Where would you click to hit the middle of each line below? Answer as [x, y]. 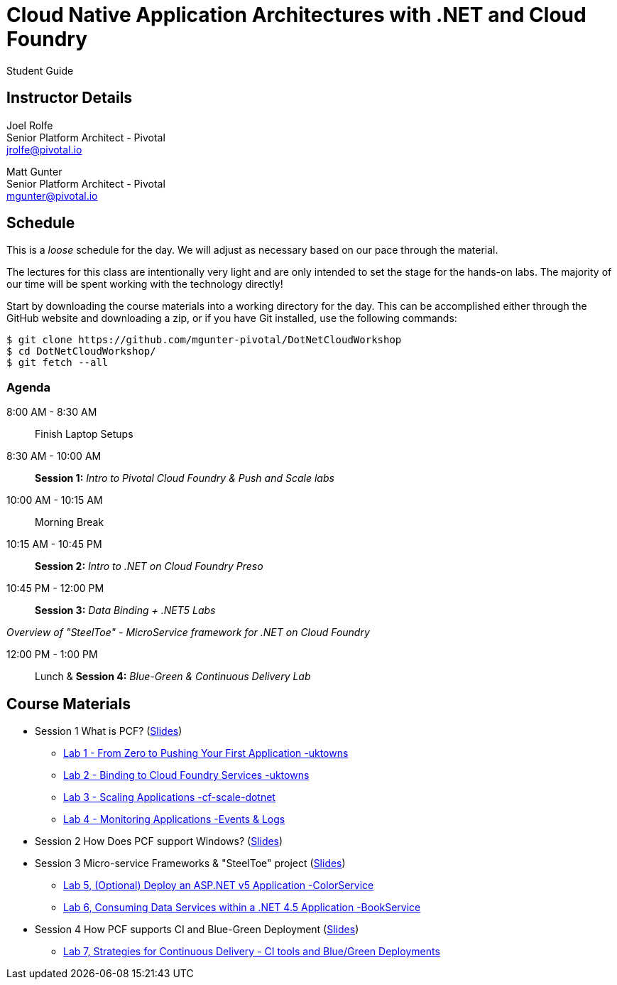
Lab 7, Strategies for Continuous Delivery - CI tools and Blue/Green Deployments [252, 952]
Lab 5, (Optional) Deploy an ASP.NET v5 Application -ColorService [219, 886]
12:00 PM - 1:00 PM [52, 655]
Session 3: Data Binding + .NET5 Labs [125, 610]
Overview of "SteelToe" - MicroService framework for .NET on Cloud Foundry [188, 633]
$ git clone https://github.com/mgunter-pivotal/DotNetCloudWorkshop [204, 340]
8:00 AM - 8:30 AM [52, 412]
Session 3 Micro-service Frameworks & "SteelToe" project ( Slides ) [190, 863]
